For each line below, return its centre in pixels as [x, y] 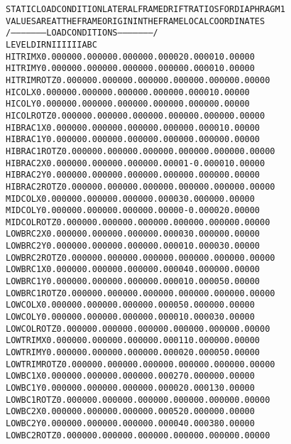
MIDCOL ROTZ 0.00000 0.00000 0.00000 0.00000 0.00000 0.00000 [138, 222]
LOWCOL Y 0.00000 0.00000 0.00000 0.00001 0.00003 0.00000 [130, 317]
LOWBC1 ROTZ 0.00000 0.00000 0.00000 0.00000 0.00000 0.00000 [138, 400]
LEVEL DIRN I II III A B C [51, 44]
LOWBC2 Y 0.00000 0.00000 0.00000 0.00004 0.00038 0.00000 [130, 423]
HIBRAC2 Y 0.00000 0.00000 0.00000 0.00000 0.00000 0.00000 [133, 175]
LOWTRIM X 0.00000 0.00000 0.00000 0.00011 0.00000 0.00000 [133, 341]
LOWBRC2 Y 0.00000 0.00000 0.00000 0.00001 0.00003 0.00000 [133, 246]
